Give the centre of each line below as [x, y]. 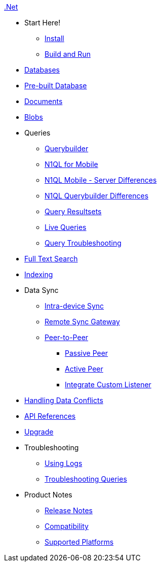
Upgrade [39, 432]
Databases [42, 70]
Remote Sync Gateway [82, 322]
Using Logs [64, 463]
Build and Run [68, 54]
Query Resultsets [73, 211]
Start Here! [43, 23]
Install [54, 38]
